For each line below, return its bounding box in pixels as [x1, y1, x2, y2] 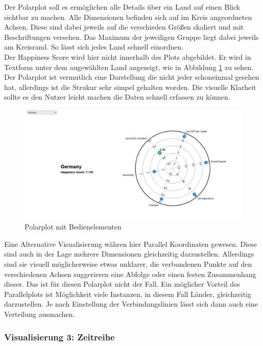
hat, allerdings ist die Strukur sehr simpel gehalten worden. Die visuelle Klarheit [4, 81, 256, 92]
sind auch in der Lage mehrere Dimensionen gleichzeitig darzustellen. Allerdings [4, 248, 254, 259]
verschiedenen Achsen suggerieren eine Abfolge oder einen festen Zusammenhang [4, 268, 256, 279]
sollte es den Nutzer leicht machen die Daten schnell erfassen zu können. [4, 91, 230, 102]
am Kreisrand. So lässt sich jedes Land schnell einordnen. [4, 41, 184, 52]
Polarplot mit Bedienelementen [25, 221, 122, 232]
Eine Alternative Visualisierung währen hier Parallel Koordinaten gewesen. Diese [4, 238, 257, 249]
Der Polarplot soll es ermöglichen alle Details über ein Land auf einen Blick [4, 2, 241, 12]
